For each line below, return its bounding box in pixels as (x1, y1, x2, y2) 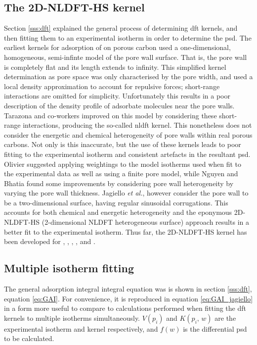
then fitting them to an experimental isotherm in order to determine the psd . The (4, 32, 252, 43)
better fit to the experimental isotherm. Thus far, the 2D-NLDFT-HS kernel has (4, 226, 247, 237)
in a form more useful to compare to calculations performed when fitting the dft (4, 303, 246, 313)
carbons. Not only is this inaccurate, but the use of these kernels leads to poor (4, 139, 241, 149)
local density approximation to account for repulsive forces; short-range (4, 81, 220, 91)
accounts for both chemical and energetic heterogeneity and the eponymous (4, 207, 232, 217)
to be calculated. (4, 333, 54, 344)
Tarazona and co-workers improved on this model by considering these (4, 110, 217, 120)
